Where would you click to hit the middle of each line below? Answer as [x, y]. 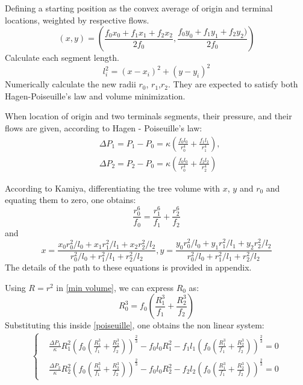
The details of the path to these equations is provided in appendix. [128, 267]
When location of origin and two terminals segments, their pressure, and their [148, 116]
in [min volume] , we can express [115, 287]
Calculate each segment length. [62, 58]
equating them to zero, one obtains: [70, 200]
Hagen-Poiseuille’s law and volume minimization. [95, 95]
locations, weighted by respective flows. [77, 20]
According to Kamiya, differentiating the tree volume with [113, 188]
